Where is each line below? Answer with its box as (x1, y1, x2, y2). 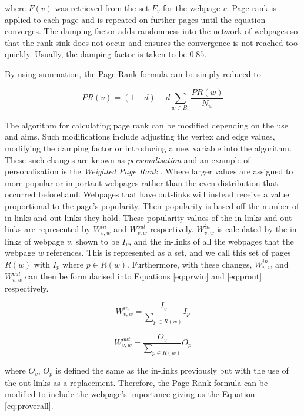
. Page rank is (226, 2, 277, 14)
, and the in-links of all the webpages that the (129, 235, 294, 247)
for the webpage (163, 2, 221, 14)
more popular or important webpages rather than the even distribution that (5, 176, 278, 189)
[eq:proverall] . (5, 399, 54, 411)
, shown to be (71, 235, 119, 247)
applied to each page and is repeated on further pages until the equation (5, 13, 266, 25)
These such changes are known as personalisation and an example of (5, 153, 250, 166)
